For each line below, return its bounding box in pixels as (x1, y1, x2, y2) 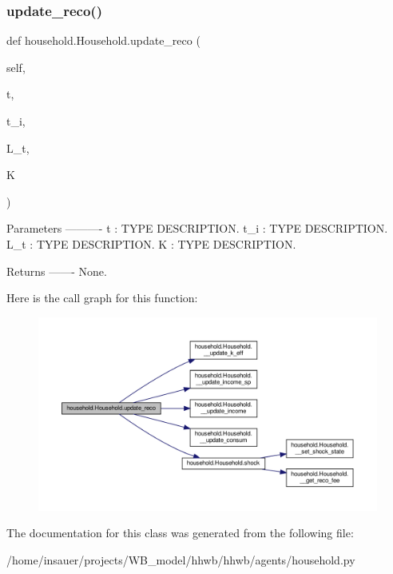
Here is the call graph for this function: (6, 289, 198, 306)
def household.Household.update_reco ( (6, 32, 200, 49)
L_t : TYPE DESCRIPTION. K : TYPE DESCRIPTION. (6, 235, 296, 252)
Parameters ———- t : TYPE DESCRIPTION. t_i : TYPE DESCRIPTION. (6, 220, 388, 237)
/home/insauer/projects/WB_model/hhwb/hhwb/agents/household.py (6, 551, 355, 568)
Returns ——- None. (6, 262, 107, 279)
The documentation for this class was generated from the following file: (6, 524, 354, 541)
